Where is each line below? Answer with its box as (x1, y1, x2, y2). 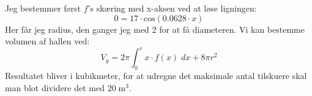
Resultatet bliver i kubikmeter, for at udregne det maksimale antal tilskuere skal (5, 69, 307, 82)
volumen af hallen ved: (5, 35, 90, 47)
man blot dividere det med (5, 81, 105, 94)
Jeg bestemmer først (5, 2, 81, 14)
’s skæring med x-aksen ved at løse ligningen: (87, 2, 257, 14)
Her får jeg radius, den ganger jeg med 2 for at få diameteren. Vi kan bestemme (5, 22, 305, 35)
